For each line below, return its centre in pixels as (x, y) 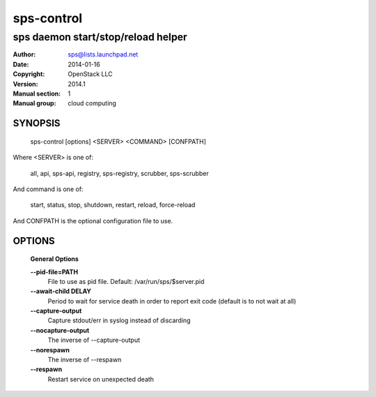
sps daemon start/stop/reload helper (100, 37)
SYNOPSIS (37, 123)
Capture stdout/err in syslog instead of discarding (119, 320)
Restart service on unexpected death (101, 379)
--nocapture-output (60, 330)
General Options (55, 259)
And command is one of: (48, 189)
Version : (25, 84)
